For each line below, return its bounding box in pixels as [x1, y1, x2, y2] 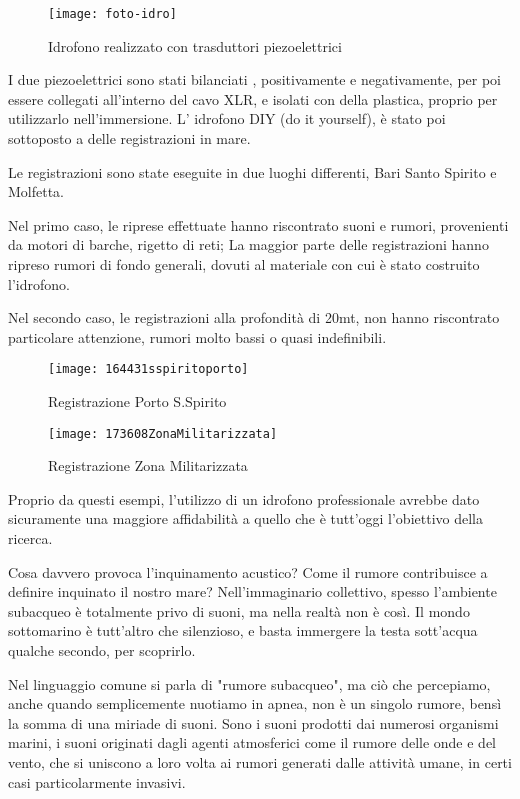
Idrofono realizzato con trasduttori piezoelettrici [48, 35, 342, 56]
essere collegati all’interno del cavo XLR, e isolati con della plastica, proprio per [8, 88, 498, 109]
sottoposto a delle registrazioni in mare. [8, 128, 251, 149]
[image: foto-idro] [48, 7, 177, 21]
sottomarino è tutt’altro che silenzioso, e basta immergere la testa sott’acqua [8, 620, 478, 641]
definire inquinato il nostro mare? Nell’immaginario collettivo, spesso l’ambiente [8, 581, 497, 602]
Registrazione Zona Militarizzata [48, 455, 248, 476]
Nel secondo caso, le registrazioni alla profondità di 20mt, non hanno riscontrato [8, 307, 500, 328]
